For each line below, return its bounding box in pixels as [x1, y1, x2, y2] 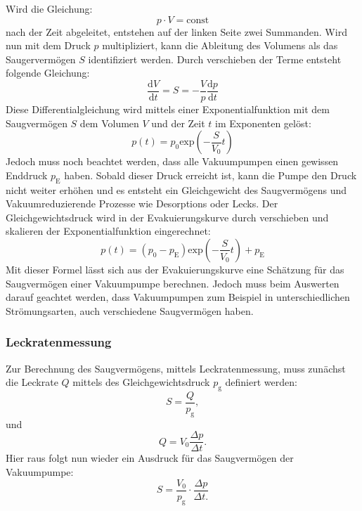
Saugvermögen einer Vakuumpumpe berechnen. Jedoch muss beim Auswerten [6, 276, 340, 290]
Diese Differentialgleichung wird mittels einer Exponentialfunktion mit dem [6, 102, 330, 117]
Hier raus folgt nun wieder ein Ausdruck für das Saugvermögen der [6, 451, 294, 465]
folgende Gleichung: [6, 65, 90, 80]
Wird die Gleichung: [6, 1, 93, 15]
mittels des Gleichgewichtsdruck [72, 375, 210, 389]
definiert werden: [225, 375, 297, 389]
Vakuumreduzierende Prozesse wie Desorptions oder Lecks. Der [6, 196, 278, 211]
